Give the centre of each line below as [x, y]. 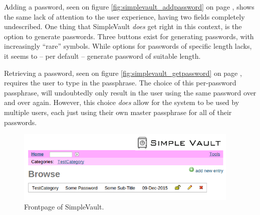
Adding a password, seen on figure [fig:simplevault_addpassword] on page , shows [129, 7]
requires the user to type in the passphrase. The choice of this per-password [120, 83]
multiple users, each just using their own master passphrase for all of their [118, 112]
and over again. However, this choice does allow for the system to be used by [122, 102]
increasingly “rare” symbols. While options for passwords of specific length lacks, [128, 46]
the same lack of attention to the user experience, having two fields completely [124, 16]
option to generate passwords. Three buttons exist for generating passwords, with [129, 36]
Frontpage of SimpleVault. [64, 207]
